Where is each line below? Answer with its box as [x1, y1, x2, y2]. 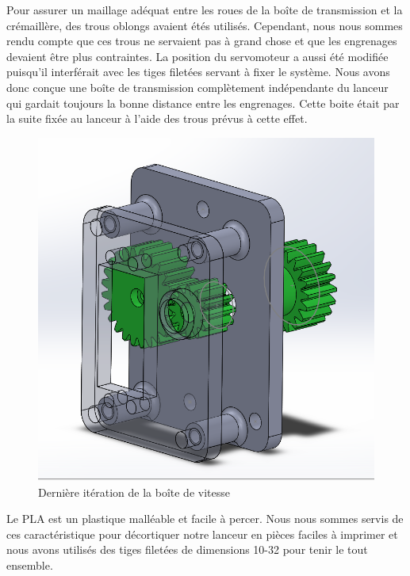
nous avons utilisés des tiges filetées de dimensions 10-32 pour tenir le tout [6, 541, 368, 558]
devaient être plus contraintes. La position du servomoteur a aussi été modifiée [6, 48, 389, 64]
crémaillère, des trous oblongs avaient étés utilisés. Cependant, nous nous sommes [6, 17, 403, 33]
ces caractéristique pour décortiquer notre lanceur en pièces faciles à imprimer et [6, 525, 398, 542]
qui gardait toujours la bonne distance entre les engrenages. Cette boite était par [6, 94, 400, 111]
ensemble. [6, 556, 53, 573]
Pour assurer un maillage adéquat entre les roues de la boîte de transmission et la [6, 2, 403, 17]
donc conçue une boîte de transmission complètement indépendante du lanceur [6, 78, 389, 95]
